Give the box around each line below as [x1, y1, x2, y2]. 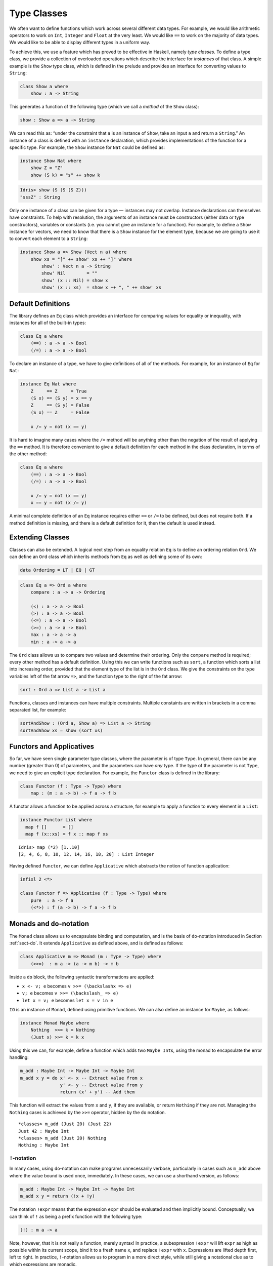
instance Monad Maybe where [20, 1020, 89, 1026]
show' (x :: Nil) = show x [41, 278, 108, 283]
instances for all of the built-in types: [9, 320, 86, 326]
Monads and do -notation [9, 919, 89, 928]
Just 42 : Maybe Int [18, 1128, 69, 1134]
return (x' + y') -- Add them [60, 1089, 135, 1095]
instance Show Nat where [20, 157, 82, 164]
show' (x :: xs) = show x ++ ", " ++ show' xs [41, 285, 162, 291]
